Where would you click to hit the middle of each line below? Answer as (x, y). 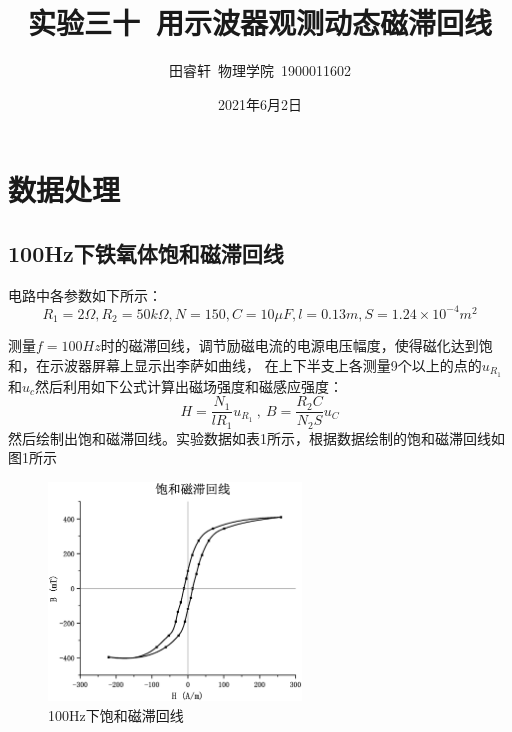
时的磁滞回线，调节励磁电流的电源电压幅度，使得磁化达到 (289, 345)
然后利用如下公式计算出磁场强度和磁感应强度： (189, 385)
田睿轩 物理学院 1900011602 (260, 70)
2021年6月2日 (260, 103)
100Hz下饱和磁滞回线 (116, 714)
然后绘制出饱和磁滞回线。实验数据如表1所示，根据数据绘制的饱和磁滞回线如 (256, 437)
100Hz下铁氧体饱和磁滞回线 (146, 252)
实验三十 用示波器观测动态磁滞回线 (260, 22)
